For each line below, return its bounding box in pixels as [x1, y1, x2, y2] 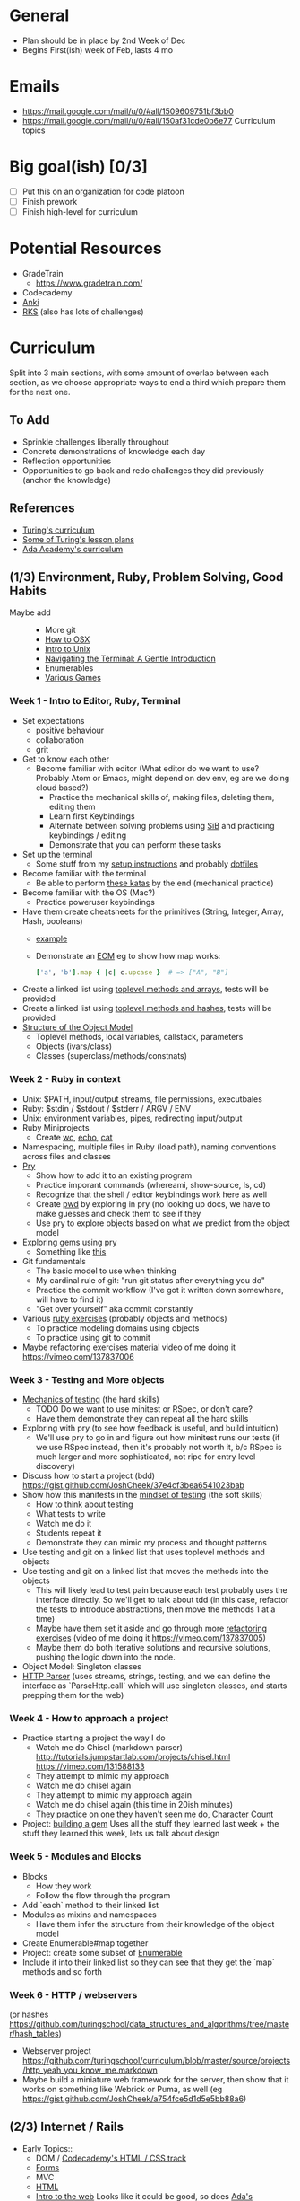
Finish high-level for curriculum [21, 206, 139, 216]
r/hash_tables [9, 2028, 60, 2038]
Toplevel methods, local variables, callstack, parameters [35, 1032, 244, 1043]
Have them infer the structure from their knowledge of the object [35, 1918, 275, 1929]
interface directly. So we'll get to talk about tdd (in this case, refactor [35, 1595, 289, 1606]
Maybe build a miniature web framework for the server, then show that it [21, 2073, 289, 2084]
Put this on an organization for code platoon [21, 186, 185, 197]
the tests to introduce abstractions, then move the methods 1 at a [35, 1604, 276, 1615]
